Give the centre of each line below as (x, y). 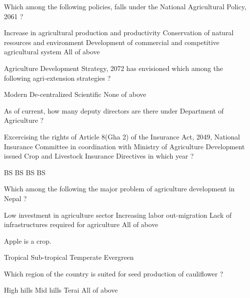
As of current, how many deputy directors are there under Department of (114, 110)
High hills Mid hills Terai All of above (61, 290)
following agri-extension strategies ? (57, 78)
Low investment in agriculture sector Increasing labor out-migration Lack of (118, 215)
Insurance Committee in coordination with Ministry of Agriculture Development (125, 146)
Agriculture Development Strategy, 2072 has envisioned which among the (114, 68)
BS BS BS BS (25, 172)
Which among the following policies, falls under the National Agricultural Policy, (125, 6)
